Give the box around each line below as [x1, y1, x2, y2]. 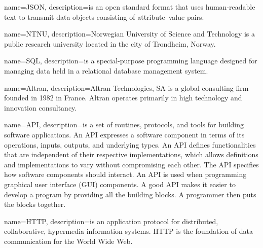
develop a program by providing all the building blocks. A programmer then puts [4, 189, 256, 199]
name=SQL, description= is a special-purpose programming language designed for [4, 55, 257, 66]
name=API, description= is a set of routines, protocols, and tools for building [4, 119, 244, 130]
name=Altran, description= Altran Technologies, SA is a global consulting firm [4, 82, 249, 93]
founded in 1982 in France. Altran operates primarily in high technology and [4, 92, 242, 103]
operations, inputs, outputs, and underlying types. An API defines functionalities [4, 139, 256, 150]
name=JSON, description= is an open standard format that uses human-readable [4, 2, 255, 12]
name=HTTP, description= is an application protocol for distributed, [4, 216, 218, 226]
